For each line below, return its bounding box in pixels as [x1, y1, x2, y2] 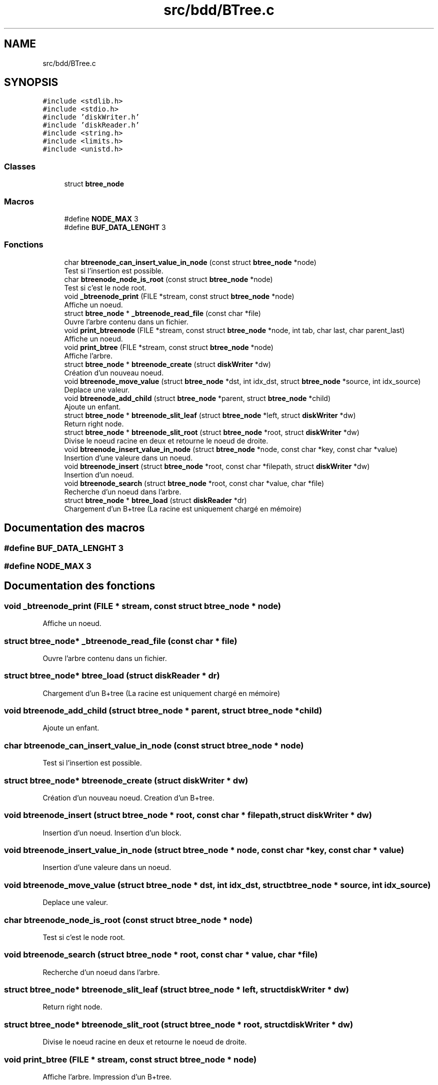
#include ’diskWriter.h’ [42, 113, 140, 121]
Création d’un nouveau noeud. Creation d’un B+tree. [42, 793, 214, 802]
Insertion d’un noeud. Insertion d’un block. [42, 828, 181, 837]
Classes [4, 161, 36, 171]
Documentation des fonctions [4, 579, 155, 592]
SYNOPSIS [4, 76, 58, 89]
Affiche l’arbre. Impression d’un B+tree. [42, 1072, 172, 1081]
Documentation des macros [4, 521, 145, 534]
